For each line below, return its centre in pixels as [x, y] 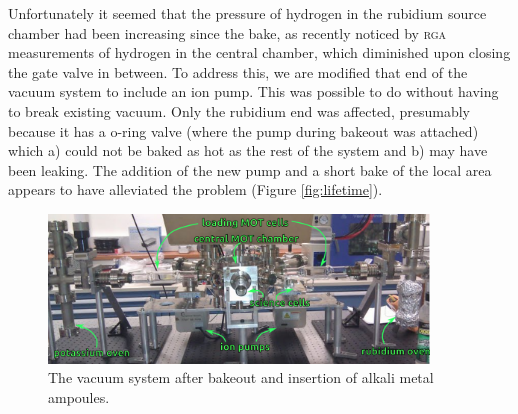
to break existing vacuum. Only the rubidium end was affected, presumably [239, 110]
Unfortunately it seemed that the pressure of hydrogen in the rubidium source [247, 13]
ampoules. [79, 396]
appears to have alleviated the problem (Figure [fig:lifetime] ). [195, 189]
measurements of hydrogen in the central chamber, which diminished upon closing [259, 52]
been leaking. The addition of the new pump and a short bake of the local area [250, 169]
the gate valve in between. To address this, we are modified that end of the [238, 71]
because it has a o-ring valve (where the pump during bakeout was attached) [243, 130]
